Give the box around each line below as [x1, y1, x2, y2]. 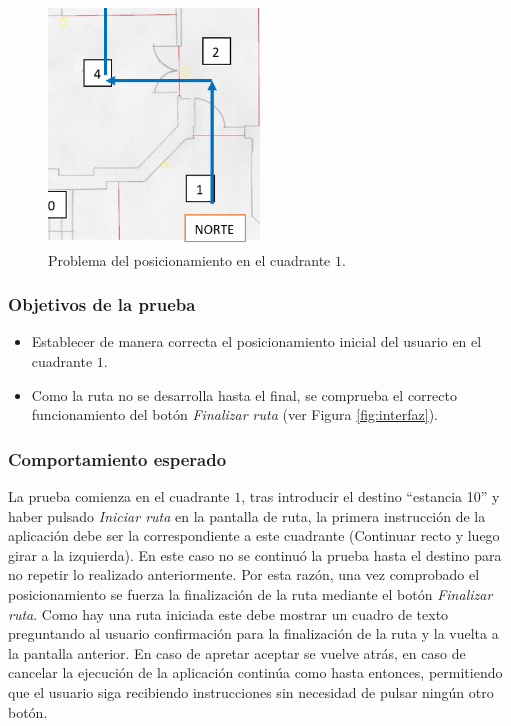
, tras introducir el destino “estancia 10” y [241, 486, 500, 507]
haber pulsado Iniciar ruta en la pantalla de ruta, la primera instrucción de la [8, 505, 486, 526]
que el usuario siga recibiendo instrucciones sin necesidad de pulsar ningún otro [8, 681, 494, 702]
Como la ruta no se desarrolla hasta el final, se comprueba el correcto [31, 384, 457, 405]
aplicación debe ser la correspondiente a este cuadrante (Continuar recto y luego [8, 525, 500, 546]
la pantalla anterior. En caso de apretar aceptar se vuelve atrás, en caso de [8, 642, 466, 663]
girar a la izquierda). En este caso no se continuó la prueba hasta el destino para [8, 544, 502, 565]
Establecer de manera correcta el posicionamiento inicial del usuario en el [31, 331, 482, 352]
